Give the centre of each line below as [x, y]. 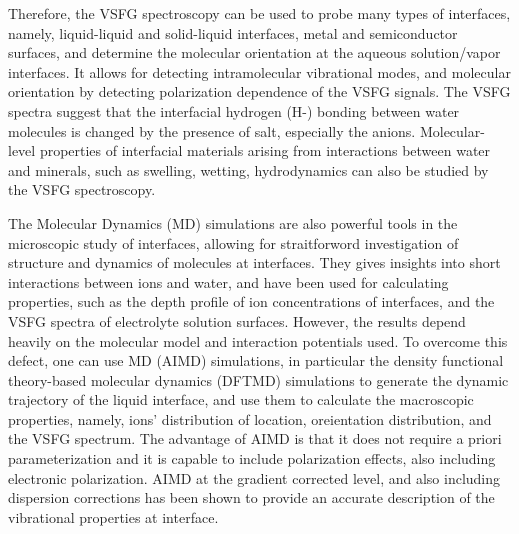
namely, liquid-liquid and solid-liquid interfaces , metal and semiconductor [233, 32]
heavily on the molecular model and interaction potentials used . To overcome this [258, 340]
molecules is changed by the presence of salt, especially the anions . [212, 130]
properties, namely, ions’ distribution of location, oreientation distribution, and [250, 418]
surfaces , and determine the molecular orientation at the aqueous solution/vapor [254, 52]
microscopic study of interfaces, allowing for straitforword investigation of [233, 242]
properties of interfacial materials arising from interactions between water [265, 150]
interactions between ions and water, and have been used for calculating [228, 281]
